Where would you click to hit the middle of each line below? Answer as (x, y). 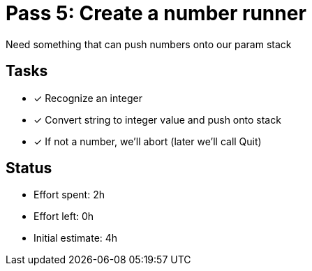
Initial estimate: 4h (76, 238)
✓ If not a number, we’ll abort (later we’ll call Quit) (148, 141)
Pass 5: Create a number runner (156, 13)
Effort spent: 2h (69, 195)
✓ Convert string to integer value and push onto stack (157, 119)
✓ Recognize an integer (88, 98)
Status (29, 168)
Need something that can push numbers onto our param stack (149, 44)
